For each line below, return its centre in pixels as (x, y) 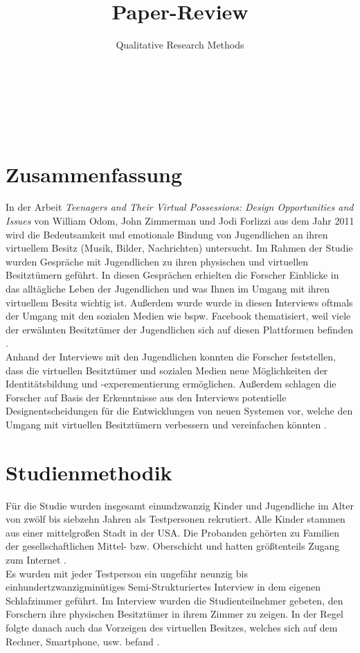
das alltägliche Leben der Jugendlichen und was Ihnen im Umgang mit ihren (168, 288)
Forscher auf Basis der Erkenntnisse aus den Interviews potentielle (146, 397)
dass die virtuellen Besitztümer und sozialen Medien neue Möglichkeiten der (167, 370)
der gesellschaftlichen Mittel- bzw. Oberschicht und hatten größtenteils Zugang (173, 546)
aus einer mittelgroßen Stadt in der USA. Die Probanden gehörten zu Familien (172, 532)
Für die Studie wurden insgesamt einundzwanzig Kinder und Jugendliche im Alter (180, 505)
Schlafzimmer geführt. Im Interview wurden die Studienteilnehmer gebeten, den (174, 600)
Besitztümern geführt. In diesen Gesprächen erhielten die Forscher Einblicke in (172, 275)
